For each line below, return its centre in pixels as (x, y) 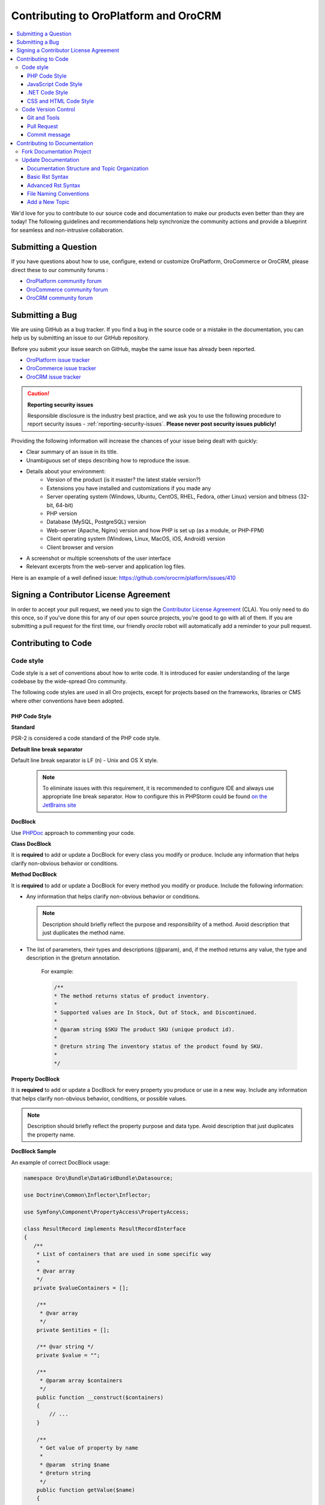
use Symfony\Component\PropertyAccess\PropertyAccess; (106, 1212)
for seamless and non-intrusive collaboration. (67, 230)
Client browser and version (80, 547)
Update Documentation (51, 160)
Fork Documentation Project (57, 152)
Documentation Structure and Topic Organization (88, 168)
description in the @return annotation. (73, 958)
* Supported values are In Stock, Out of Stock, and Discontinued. (156, 1013)
